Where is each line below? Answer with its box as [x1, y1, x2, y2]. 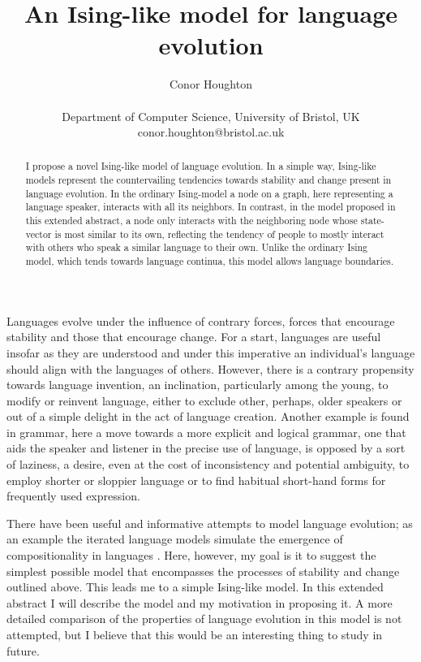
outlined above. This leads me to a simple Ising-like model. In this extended [6, 578, 384, 595]
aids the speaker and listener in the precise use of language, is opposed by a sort [6, 439, 406, 456]
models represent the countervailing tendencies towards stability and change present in [25, 173, 392, 187]
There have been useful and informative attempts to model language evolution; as [6, 514, 413, 531]
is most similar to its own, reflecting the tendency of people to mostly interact [54, 227, 384, 240]
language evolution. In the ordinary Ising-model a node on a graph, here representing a [25, 186, 393, 200]
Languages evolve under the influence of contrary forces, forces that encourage [6, 312, 395, 329]
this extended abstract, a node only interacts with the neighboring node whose [25, 214, 358, 227]
